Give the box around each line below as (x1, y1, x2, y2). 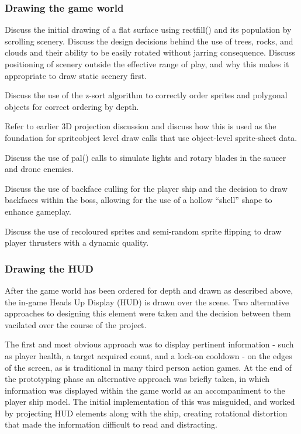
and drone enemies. (5, 163, 74, 175)
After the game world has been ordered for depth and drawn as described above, (5, 284, 293, 296)
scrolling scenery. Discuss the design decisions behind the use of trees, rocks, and (5, 35, 293, 47)
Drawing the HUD (5, 261, 94, 275)
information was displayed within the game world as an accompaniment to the (5, 384, 285, 396)
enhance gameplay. (5, 205, 71, 217)
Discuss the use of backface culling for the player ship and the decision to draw (5, 182, 288, 194)
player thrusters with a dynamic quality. (5, 236, 149, 249)
